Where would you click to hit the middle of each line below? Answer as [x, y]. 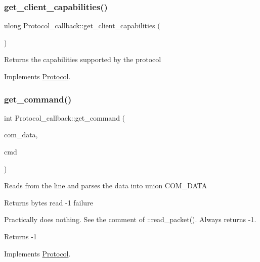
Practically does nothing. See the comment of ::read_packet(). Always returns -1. [130, 219]
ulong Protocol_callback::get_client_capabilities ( [82, 25]
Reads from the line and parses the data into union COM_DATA [106, 186]
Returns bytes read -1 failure [49, 202]
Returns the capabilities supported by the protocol [83, 59]
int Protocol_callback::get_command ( [65, 117]
